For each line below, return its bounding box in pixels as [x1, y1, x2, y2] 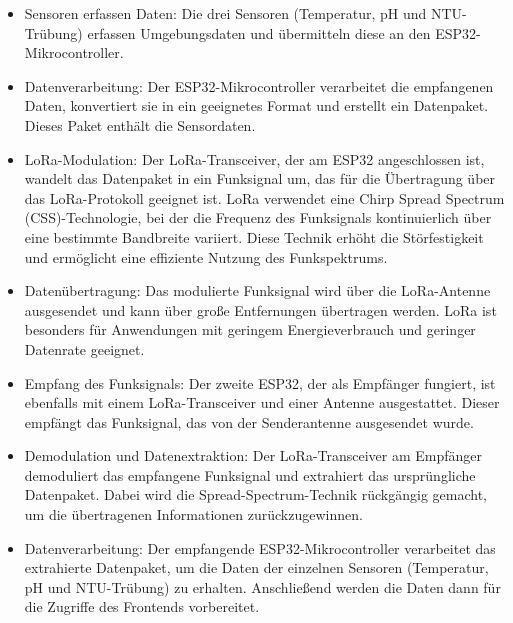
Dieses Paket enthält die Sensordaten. [24, 114, 256, 135]
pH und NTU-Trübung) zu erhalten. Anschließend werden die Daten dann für [24, 576, 501, 597]
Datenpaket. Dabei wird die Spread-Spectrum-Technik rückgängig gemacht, [24, 484, 487, 505]
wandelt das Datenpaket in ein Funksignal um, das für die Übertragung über [24, 168, 496, 189]
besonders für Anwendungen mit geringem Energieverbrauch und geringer [24, 319, 476, 340]
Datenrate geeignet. [24, 338, 145, 359]
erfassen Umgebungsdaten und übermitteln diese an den [87, 22, 431, 43]
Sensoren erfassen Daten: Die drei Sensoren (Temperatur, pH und [24, 3, 427, 23]
